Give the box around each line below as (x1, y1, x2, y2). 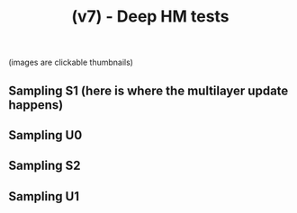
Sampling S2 (8, 158, 82, 173)
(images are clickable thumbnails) (8, 57, 134, 68)
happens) (8, 97, 64, 112)
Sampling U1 (8, 189, 80, 204)
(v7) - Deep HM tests (70, 6, 230, 27)
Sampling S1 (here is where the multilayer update (8, 83, 289, 98)
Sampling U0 (8, 128, 83, 143)
